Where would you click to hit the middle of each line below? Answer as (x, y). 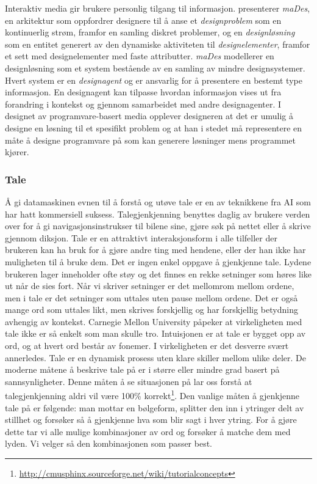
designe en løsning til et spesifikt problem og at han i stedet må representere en (154, 127)
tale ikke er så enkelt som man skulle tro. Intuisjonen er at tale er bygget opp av (155, 333)
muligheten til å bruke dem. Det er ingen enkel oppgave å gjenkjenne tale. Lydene (158, 261)
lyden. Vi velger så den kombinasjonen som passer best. (109, 443)
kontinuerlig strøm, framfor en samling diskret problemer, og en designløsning (150, 32)
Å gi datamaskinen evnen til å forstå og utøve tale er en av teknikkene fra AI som (158, 201)
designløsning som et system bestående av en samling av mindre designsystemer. (155, 68)
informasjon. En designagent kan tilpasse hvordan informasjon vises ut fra (143, 92)
